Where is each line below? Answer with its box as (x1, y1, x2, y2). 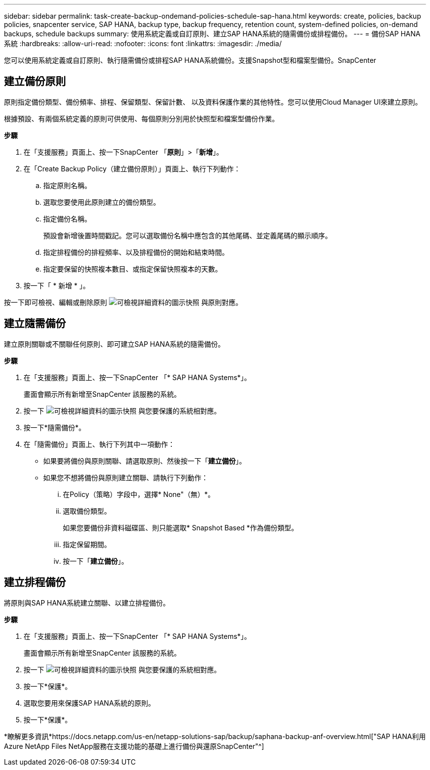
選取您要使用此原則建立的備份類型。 (43, 197, 160, 206)
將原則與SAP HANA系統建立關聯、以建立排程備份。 (4, 598, 170, 607)
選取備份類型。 (63, 506, 111, 515)
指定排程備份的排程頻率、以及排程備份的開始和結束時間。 (43, 247, 229, 256)
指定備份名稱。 (43, 214, 91, 223)
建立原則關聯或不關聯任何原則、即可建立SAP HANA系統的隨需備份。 (4, 339, 225, 348)
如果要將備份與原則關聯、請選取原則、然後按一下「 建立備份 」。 (43, 456, 246, 465)
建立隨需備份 (4, 317, 66, 330)
